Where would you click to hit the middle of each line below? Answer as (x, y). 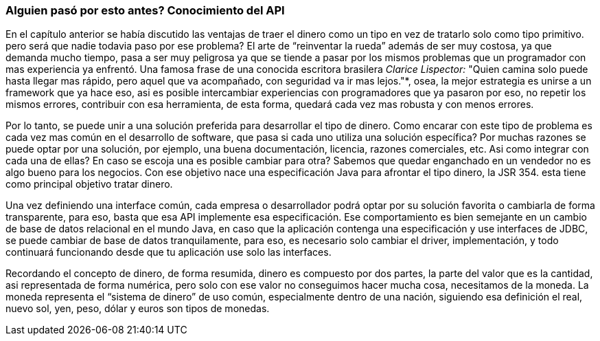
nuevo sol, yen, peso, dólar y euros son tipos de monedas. (138, 309)
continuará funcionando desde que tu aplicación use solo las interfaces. (169, 252)
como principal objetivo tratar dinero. (89, 184)
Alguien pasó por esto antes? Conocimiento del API (145, 10)
